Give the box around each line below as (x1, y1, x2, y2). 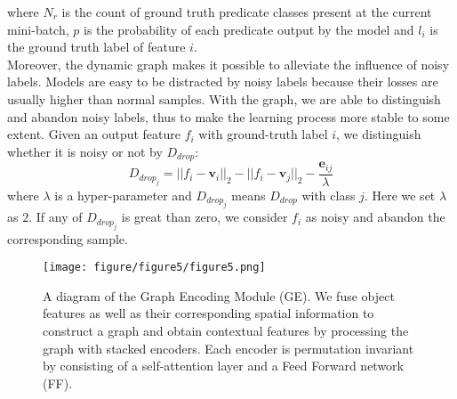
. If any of (28, 208, 83, 226)
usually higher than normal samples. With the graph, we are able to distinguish (7, 89, 441, 108)
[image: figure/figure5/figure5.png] (43, 261, 266, 274)
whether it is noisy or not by (7, 142, 163, 160)
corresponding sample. (7, 229, 128, 248)
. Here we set (364, 185, 436, 204)
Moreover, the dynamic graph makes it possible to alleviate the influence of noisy (7, 54, 450, 73)
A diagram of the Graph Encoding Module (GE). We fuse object (43, 286, 395, 305)
